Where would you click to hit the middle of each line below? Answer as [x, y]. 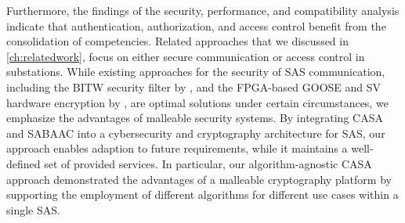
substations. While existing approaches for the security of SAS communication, [196, 72]
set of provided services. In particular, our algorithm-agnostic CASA [208, 163]
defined [24, 163]
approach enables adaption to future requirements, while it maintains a [177, 148]
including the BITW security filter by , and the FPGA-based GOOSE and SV [194, 86]
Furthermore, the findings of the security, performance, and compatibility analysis [203, 10]
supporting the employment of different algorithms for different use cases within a [202, 194]
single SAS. [33, 209]
